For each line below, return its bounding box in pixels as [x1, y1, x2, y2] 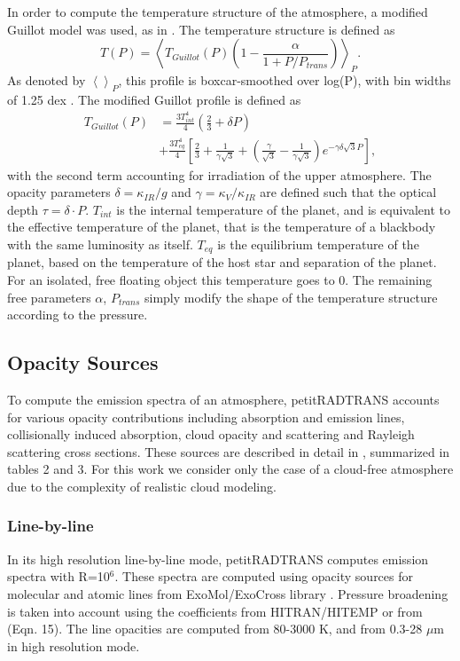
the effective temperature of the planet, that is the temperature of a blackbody [7, 217, 436, 236]
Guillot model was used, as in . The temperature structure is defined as [7, 20, 395, 38]
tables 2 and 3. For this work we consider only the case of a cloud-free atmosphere [7, 460, 454, 478]
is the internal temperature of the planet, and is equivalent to [116, 200, 450, 218]
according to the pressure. [7, 305, 148, 324]
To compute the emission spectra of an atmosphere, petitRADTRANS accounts [7, 390, 440, 408]
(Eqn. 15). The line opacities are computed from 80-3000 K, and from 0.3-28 [7, 619, 423, 638]
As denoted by [7, 70, 86, 89]
